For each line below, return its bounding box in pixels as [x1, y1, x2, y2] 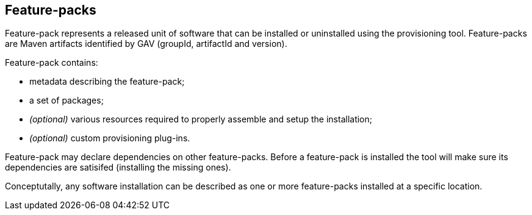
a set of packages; [29, 95, 104, 106]
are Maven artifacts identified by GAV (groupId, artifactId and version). [5, 38, 287, 49]
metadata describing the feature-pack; [29, 76, 185, 87]
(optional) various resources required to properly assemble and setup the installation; [29, 114, 373, 125]
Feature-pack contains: [5, 57, 98, 68]
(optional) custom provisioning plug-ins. [29, 133, 190, 144]
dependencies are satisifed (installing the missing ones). [5, 162, 231, 173]
